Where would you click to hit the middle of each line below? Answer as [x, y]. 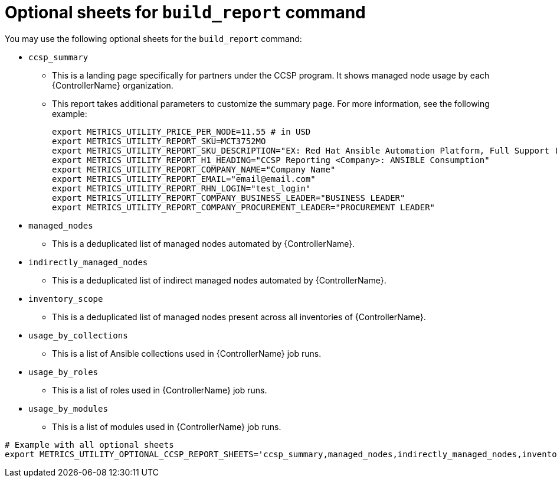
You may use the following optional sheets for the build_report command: [153, 38]
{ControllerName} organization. [113, 85]
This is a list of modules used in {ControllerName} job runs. [167, 426]
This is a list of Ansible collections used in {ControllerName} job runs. [187, 353]
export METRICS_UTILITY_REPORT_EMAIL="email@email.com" [184, 179]
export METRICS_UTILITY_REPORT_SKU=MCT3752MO [159, 141]
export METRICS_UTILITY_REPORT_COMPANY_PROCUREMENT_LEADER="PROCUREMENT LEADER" [244, 207]
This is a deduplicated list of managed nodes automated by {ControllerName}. [204, 243]
